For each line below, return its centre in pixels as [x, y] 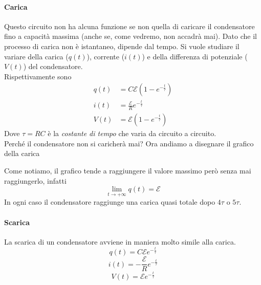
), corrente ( [106, 56]
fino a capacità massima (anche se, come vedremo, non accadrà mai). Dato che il [130, 36]
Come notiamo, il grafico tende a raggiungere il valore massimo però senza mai [128, 170]
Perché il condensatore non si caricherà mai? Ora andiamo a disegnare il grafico [129, 143]
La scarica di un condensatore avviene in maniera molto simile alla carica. [120, 241]
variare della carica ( [36, 56]
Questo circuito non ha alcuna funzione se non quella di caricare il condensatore [129, 26]
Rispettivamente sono [38, 76]
